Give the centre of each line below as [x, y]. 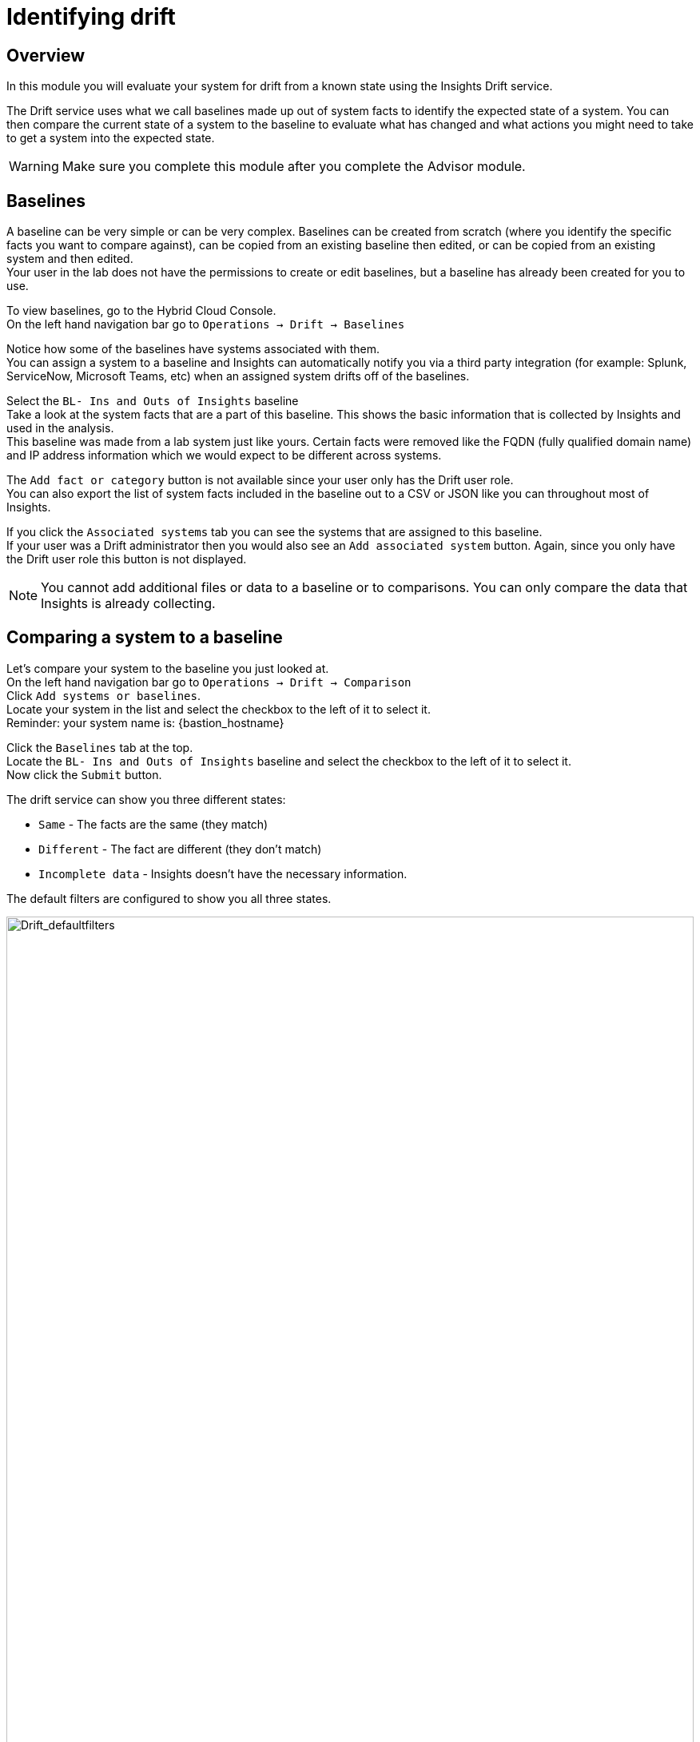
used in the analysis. [60, 428]
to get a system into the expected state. [111, 138]
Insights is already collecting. [128, 604]
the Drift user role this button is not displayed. [127, 559]
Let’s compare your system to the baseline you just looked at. [168, 668]
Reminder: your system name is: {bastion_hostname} [145, 722]
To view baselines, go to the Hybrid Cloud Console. [141, 311]
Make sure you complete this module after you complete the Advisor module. [294, 167]
